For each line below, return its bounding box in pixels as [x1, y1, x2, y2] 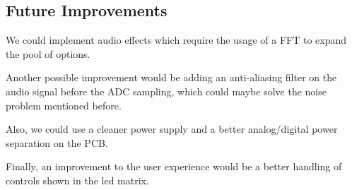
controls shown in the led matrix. [6, 172, 149, 187]
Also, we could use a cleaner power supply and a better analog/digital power [6, 121, 338, 136]
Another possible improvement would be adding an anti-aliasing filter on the [6, 70, 337, 85]
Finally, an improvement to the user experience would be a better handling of [6, 159, 342, 174]
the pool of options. [6, 46, 90, 61]
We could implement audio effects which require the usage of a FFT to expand [6, 32, 347, 47]
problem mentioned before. [6, 97, 122, 112]
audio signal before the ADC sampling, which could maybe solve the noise [6, 83, 327, 98]
